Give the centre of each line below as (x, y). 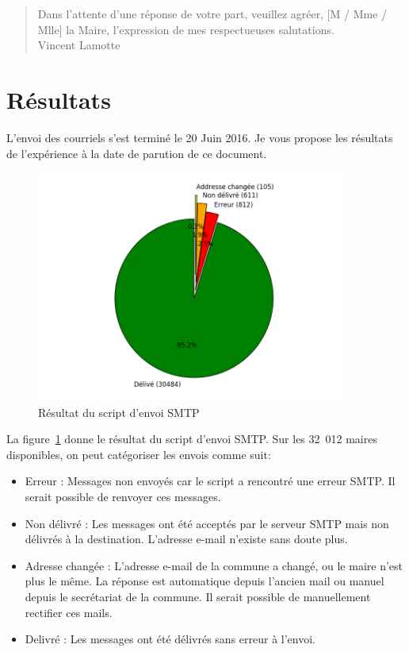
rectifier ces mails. (69, 612)
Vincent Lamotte (79, 45)
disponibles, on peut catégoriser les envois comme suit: (139, 454)
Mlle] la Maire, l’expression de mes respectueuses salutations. (186, 29)
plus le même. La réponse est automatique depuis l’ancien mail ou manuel (204, 581)
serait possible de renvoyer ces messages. (123, 497)
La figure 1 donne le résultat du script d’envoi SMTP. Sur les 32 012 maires (192, 439)
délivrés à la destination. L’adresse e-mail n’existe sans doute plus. (186, 539)
